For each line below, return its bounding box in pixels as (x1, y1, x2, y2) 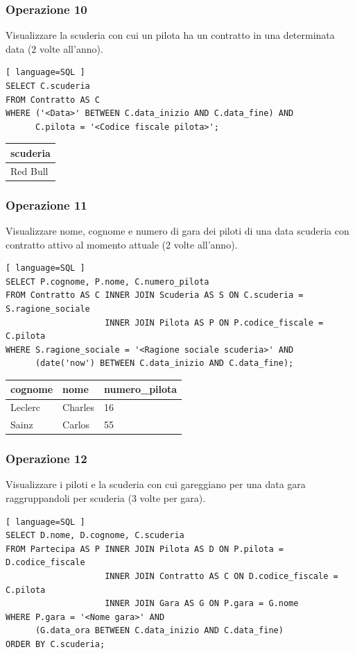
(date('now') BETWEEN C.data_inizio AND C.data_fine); (35, 358, 294, 369)
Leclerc (10, 400, 40, 414)
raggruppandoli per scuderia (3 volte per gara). (6, 491, 206, 505)
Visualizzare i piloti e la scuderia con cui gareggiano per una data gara (6, 477, 306, 492)
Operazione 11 (6, 196, 87, 213)
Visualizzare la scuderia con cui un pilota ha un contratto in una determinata (6, 28, 335, 42)
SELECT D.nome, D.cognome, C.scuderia (6, 530, 184, 541)
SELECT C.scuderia (6, 81, 90, 91)
